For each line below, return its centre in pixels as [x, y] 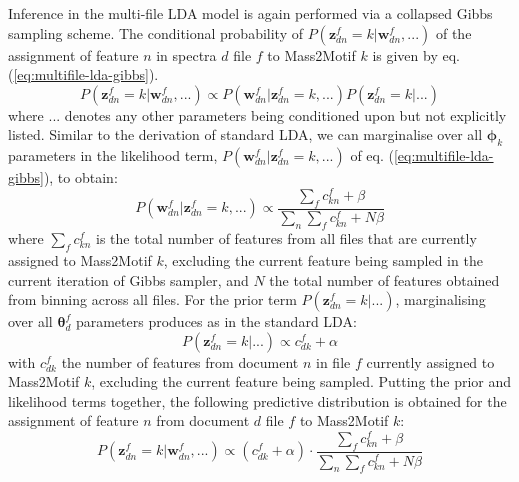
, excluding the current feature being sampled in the [323, 259]
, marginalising [440, 299]
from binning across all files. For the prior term [152, 299]
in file [333, 361]
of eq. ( [372, 155]
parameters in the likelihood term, [113, 155]
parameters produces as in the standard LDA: [216, 321]
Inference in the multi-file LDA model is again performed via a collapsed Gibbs [250, 13]
